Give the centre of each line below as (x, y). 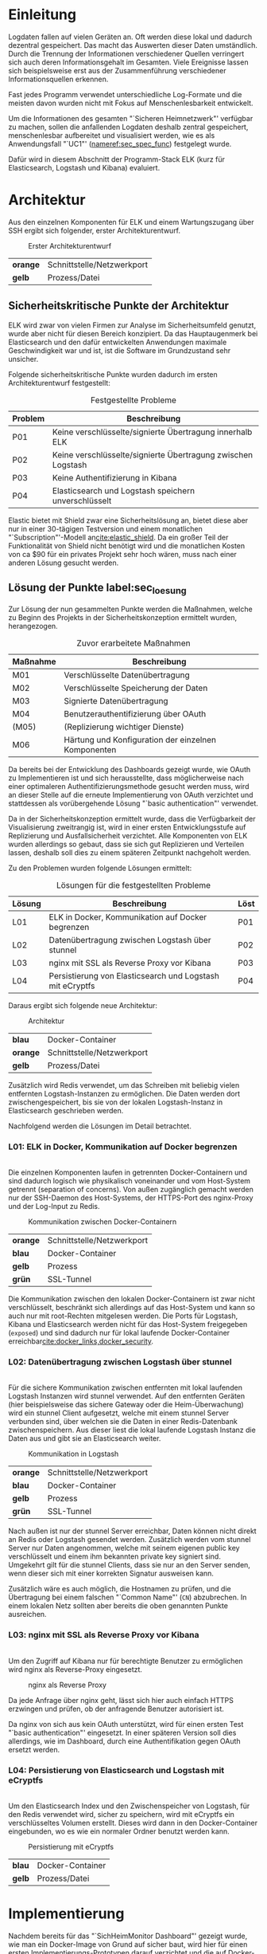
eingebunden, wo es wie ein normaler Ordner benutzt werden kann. (119, 1831)
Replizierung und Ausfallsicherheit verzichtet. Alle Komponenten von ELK (128, 835)
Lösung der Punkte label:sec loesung (97, 589)
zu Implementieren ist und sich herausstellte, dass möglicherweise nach (126, 778)
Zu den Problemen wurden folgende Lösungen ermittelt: (100, 868)
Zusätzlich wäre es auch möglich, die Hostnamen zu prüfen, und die (120, 1589)
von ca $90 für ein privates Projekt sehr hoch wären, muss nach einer (122, 554)
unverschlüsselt (82, 500)
